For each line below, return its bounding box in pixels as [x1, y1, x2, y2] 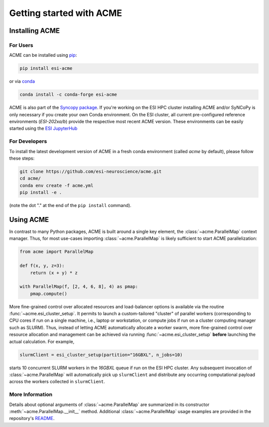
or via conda [9, 78, 35, 84]
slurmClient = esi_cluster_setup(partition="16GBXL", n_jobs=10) [19, 352, 183, 358]
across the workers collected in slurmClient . [9, 379, 105, 385]
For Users [9, 41, 33, 48]
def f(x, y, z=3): [19, 263, 65, 269]
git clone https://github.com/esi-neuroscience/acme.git [19, 169, 162, 174]
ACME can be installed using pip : [9, 52, 77, 58]
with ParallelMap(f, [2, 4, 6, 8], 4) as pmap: [19, 284, 138, 289]
